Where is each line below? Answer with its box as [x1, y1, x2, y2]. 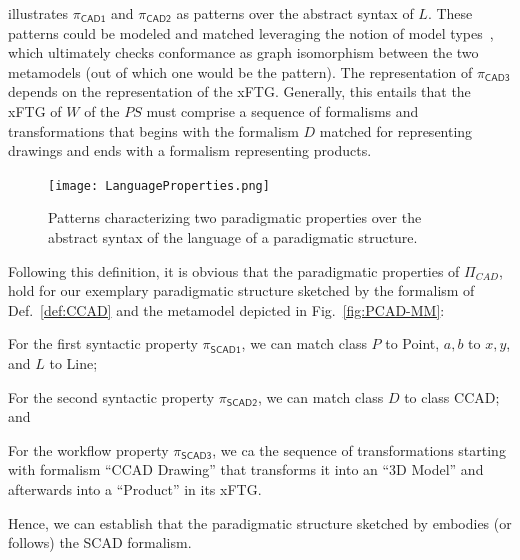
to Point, [385, 333, 440, 354]
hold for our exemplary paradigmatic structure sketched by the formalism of [8, 280, 475, 301]
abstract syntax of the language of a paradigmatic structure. [48, 227, 418, 247]
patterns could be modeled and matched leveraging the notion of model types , [8, 22, 494, 43]
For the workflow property [8, 439, 169, 460]
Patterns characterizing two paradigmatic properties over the [48, 207, 422, 228]
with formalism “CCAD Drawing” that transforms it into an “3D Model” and [8, 459, 484, 480]
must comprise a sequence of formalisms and [146, 100, 419, 121]
